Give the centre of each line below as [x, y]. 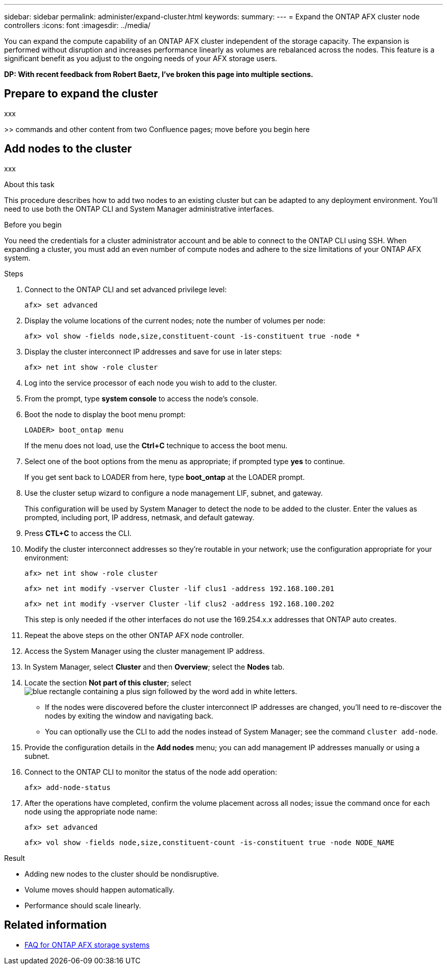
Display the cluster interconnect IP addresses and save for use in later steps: [153, 351]
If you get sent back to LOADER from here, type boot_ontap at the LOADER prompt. [165, 477]
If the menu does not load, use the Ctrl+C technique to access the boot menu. [156, 445]
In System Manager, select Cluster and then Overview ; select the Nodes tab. [155, 667]
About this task [29, 184]
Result [15, 858]
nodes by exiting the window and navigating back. [129, 716]
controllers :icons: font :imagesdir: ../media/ [77, 25]
